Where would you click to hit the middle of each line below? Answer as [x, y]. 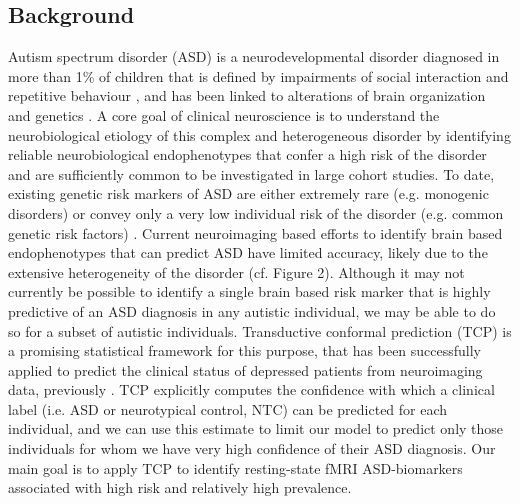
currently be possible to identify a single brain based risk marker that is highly [249, 291]
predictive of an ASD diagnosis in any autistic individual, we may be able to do [252, 310]
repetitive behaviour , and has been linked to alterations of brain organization [247, 95]
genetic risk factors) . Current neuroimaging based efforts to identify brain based [255, 232]
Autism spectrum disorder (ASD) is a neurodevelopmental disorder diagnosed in [254, 56]
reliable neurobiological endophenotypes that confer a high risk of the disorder [247, 154]
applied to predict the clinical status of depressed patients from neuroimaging [245, 369]
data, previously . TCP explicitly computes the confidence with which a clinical [251, 389]
